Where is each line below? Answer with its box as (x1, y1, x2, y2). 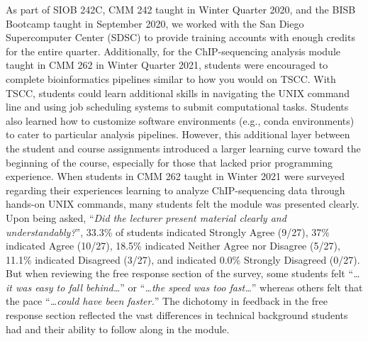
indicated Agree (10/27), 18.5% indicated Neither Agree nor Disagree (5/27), (6, 238, 340, 253)
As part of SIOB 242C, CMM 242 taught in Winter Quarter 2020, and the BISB (6, 2, 356, 16)
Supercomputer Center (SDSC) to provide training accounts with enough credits (6, 30, 355, 45)
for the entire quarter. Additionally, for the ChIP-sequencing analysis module (6, 43, 341, 58)
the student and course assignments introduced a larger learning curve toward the (6, 140, 361, 155)
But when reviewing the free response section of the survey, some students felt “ (6, 266, 354, 281)
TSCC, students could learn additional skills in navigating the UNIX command (6, 85, 350, 100)
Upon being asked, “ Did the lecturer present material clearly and (6, 210, 286, 225)
